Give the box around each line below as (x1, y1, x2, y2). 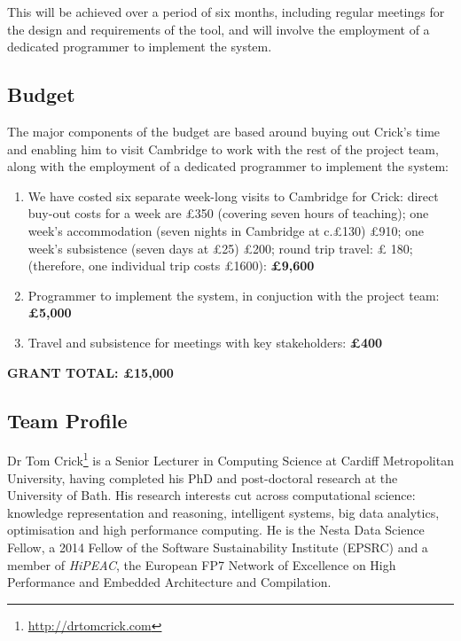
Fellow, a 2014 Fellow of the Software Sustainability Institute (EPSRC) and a (7, 537, 428, 556)
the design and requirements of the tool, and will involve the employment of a (7, 20, 430, 38)
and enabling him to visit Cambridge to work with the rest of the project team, (7, 139, 439, 158)
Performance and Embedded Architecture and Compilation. (7, 573, 332, 591)
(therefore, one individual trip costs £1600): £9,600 (27, 256, 315, 275)
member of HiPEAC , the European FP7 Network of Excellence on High (7, 555, 396, 574)
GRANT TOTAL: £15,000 (7, 363, 174, 381)
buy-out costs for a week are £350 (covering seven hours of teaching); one (27, 204, 429, 223)
